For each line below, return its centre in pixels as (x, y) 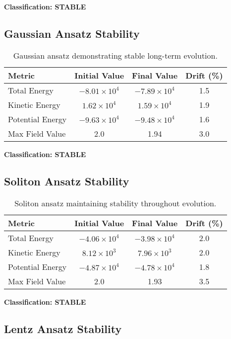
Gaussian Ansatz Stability (72, 33)
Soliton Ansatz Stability (67, 181)
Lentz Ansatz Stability (63, 328)
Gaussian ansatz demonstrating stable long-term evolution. (115, 55)
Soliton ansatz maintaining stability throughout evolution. (115, 203)
